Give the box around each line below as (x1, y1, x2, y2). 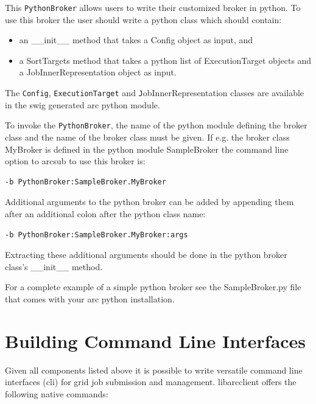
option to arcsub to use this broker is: (5, 155, 146, 167)
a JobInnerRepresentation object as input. (19, 66, 177, 78)
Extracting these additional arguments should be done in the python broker (5, 248, 287, 261)
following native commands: (5, 387, 108, 400)
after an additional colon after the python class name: (5, 207, 206, 220)
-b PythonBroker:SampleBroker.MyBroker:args (5, 230, 188, 239)
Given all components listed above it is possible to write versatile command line (5, 363, 303, 376)
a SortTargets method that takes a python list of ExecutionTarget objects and (19, 54, 312, 66)
